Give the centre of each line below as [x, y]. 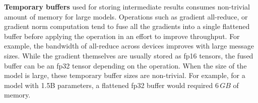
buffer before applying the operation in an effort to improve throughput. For [122, 36]
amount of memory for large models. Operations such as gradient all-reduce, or [126, 16]
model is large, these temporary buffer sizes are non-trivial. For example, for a [125, 75]
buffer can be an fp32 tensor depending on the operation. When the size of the [125, 65]
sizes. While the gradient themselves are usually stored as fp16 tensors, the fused [129, 55]
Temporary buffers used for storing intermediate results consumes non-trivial [127, 6]
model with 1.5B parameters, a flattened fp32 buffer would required [109, 85]
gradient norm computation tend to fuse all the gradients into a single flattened [127, 26]
